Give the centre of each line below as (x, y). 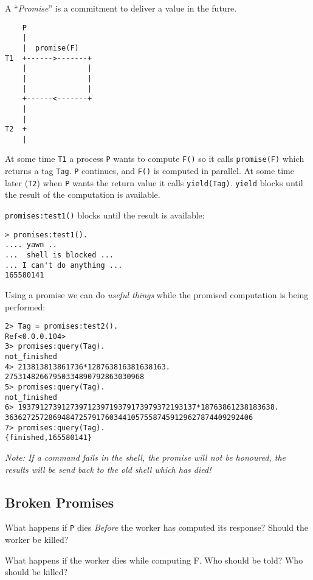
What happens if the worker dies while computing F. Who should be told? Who (154, 560)
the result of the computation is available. (83, 194)
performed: (25, 306)
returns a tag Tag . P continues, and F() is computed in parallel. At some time (150, 171)
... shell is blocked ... (59, 255)
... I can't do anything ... (64, 265)
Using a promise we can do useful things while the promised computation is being (157, 294)
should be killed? (36, 572)
